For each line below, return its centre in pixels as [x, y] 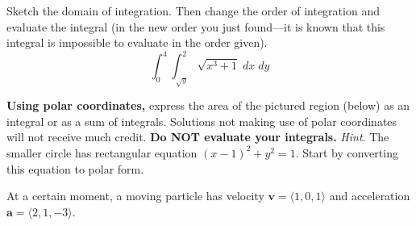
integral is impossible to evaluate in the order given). [137, 42]
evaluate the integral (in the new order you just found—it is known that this [196, 26]
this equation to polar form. [75, 168]
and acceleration [370, 196]
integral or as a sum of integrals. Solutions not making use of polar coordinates [202, 121]
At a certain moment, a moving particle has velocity [135, 196]
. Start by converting [347, 152]
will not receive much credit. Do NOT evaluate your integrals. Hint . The [198, 137]
